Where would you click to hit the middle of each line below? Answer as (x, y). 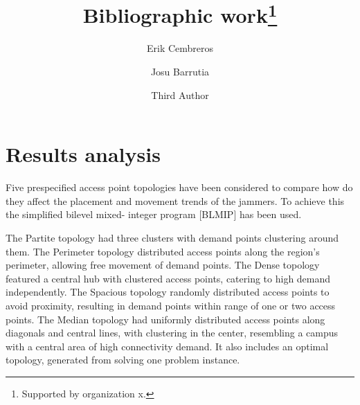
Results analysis (83, 154)
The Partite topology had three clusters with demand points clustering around (172, 237)
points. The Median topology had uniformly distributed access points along (165, 319)
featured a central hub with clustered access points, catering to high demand (168, 278)
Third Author (180, 94)
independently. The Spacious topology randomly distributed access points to (168, 292)
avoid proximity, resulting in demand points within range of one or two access (171, 305)
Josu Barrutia (180, 72)
